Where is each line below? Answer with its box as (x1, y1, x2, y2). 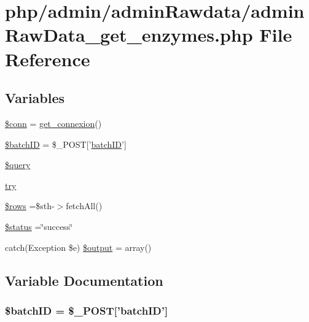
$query (5, 158, 31, 171)
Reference (5, 46, 90, 71)
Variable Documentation (5, 270, 163, 289)
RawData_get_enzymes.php (5, 22, 253, 47)
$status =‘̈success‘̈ (5, 220, 73, 232)
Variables (5, 88, 65, 107)
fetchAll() (66, 199, 103, 212)
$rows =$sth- (5, 199, 55, 212)
